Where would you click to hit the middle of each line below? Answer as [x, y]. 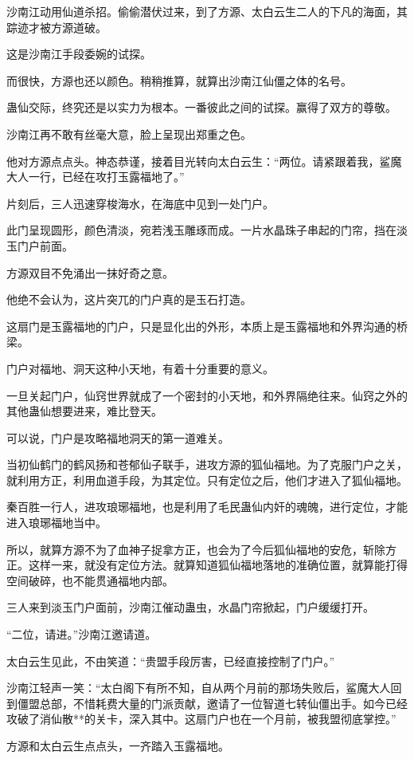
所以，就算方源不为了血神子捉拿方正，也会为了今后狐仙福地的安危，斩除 [196, 549]
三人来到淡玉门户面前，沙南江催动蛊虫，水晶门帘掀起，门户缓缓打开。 [190, 607]
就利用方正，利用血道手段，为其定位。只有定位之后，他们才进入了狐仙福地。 [207, 480]
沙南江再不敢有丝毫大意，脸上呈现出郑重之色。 [129, 134]
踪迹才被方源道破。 [57, 27]
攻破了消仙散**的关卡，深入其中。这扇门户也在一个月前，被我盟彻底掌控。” [201, 719]
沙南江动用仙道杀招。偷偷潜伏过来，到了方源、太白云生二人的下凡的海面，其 [207, 11]
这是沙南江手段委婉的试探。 [79, 54]
